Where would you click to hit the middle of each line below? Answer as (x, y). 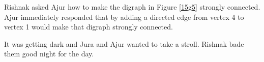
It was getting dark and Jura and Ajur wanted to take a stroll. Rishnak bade (124, 43)
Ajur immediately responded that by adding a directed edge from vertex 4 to (124, 17)
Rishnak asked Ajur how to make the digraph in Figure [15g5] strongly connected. (132, 7)
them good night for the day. (49, 54)
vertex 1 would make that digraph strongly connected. (89, 27)
